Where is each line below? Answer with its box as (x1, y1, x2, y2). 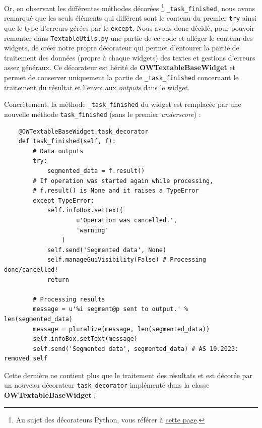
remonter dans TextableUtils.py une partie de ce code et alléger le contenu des (4, 32, 253, 43)
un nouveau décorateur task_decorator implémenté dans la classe (4, 380, 210, 390)
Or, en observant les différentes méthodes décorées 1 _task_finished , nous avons (4, 2, 255, 13)
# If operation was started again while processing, (33, 177, 214, 185)
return (47, 276, 69, 283)
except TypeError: (33, 197, 94, 204)
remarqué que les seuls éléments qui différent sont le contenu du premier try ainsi (4, 13, 256, 23)
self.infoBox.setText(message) (33, 335, 138, 343)
